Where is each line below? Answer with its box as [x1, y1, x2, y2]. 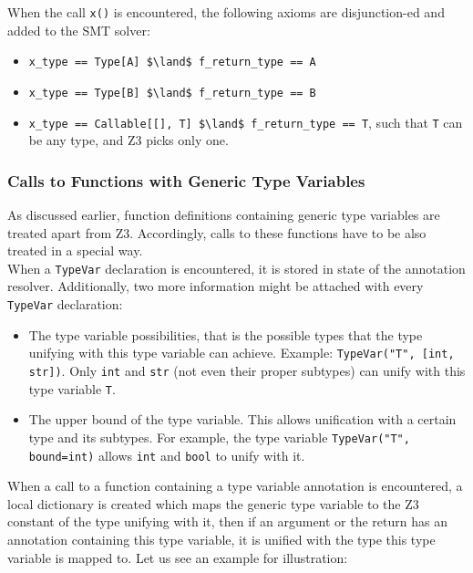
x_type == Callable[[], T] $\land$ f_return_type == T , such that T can [28, 112, 463, 131]
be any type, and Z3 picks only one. [28, 130, 229, 150]
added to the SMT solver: [7, 20, 150, 39]
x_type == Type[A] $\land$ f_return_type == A [28, 56, 316, 69]
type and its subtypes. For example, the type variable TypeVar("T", [28, 427, 410, 446]
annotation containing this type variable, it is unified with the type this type [7, 529, 436, 548]
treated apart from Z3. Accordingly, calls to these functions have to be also [7, 223, 427, 242]
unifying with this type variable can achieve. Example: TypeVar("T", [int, [28, 343, 455, 362]
